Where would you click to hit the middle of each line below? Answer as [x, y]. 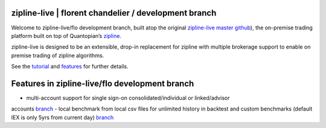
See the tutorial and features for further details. [70, 67]
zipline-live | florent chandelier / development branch [114, 13]
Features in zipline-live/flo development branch [103, 83]
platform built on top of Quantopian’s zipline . [66, 35]
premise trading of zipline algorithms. [58, 55]
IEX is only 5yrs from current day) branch [62, 117]
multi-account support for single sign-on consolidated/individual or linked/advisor [128, 98]
